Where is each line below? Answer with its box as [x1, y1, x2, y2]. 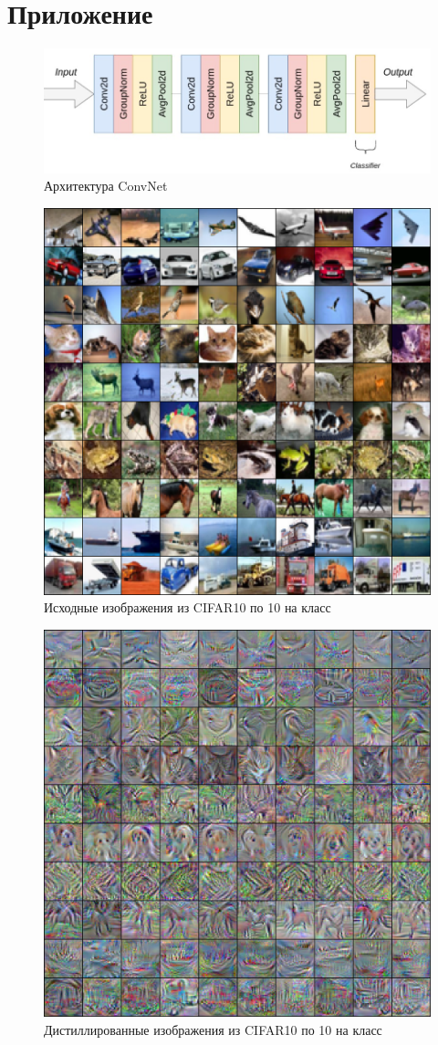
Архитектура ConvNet [44, 176, 168, 195]
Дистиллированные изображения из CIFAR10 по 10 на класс [44, 1019, 382, 1039]
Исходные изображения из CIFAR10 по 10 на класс [44, 598, 331, 617]
